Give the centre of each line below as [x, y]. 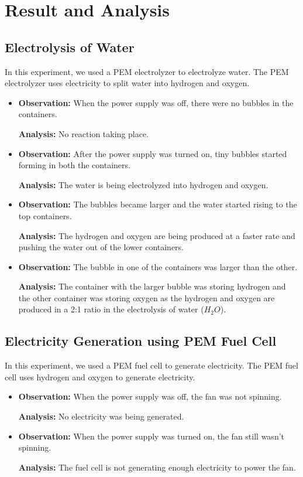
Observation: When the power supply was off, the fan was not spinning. [150, 396]
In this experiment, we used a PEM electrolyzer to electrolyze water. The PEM [147, 71]
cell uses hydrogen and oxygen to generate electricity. [100, 377]
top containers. [45, 215]
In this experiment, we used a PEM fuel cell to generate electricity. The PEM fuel [151, 365]
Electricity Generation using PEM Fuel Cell [141, 341]
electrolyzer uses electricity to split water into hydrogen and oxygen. [127, 83]
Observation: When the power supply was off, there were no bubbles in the [156, 102]
